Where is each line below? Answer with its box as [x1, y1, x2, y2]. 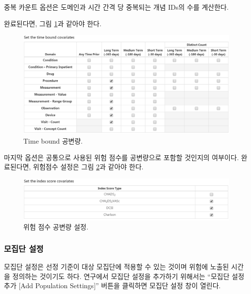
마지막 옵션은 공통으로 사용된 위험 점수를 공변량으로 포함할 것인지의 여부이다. [4, 152, 239, 162]
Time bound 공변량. [23, 135, 83, 146]
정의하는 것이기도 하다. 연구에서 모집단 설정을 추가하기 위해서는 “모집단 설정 [12, 271, 245, 281]
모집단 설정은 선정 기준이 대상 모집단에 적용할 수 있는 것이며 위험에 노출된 [4, 261, 229, 272]
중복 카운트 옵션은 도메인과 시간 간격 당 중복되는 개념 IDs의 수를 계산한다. [4, 2, 229, 12]
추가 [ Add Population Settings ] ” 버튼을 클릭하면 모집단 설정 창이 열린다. [4, 280, 221, 291]
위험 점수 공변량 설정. [23, 222, 88, 232]
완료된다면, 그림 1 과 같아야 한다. [4, 18, 101, 28]
